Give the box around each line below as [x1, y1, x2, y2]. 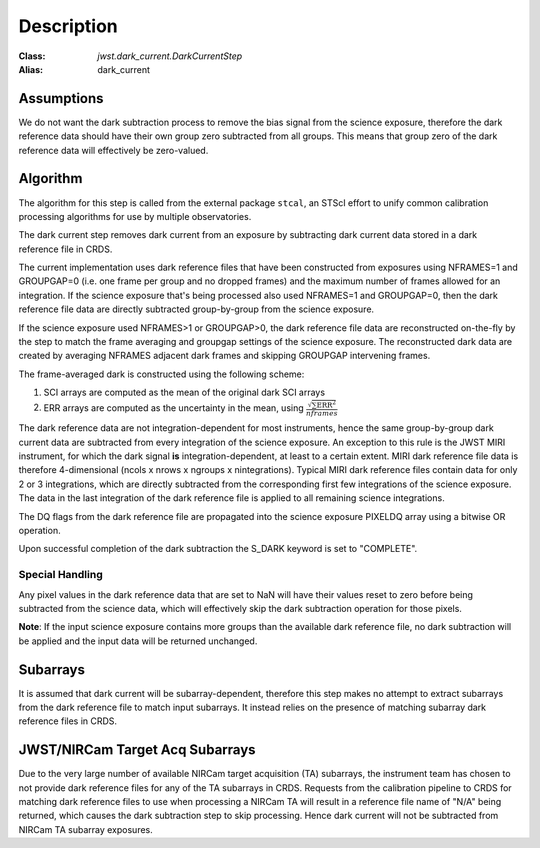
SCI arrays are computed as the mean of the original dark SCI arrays [43, 386, 325, 399]
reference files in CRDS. [18, 715, 118, 727]
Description [18, 15, 119, 37]
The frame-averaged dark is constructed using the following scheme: [18, 368, 305, 380]
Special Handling [18, 568, 104, 582]
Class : [18, 50, 46, 62]
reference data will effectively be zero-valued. [18, 144, 209, 156]
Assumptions [18, 90, 104, 107]
